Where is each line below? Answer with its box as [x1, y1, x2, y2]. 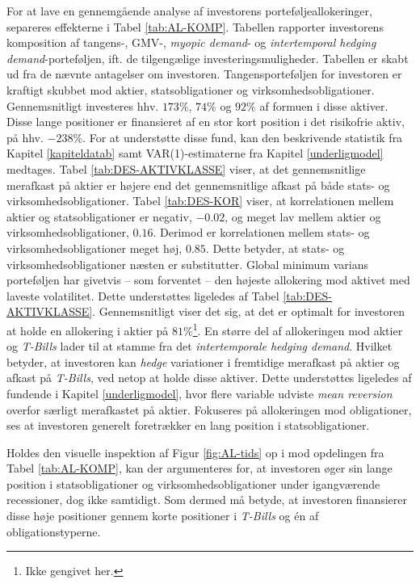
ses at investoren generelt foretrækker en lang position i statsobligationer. [6, 417, 370, 434]
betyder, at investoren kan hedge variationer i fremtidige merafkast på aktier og [6, 353, 400, 370]
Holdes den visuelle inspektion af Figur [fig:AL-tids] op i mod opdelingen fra [6, 443, 384, 460]
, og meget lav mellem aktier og [225, 208, 381, 225]
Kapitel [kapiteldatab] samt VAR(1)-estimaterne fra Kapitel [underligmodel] [6, 145, 384, 162]
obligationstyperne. [6, 523, 101, 540]
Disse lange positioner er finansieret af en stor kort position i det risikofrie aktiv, [6, 113, 405, 130]
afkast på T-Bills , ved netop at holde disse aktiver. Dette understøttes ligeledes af [6, 369, 412, 386]
